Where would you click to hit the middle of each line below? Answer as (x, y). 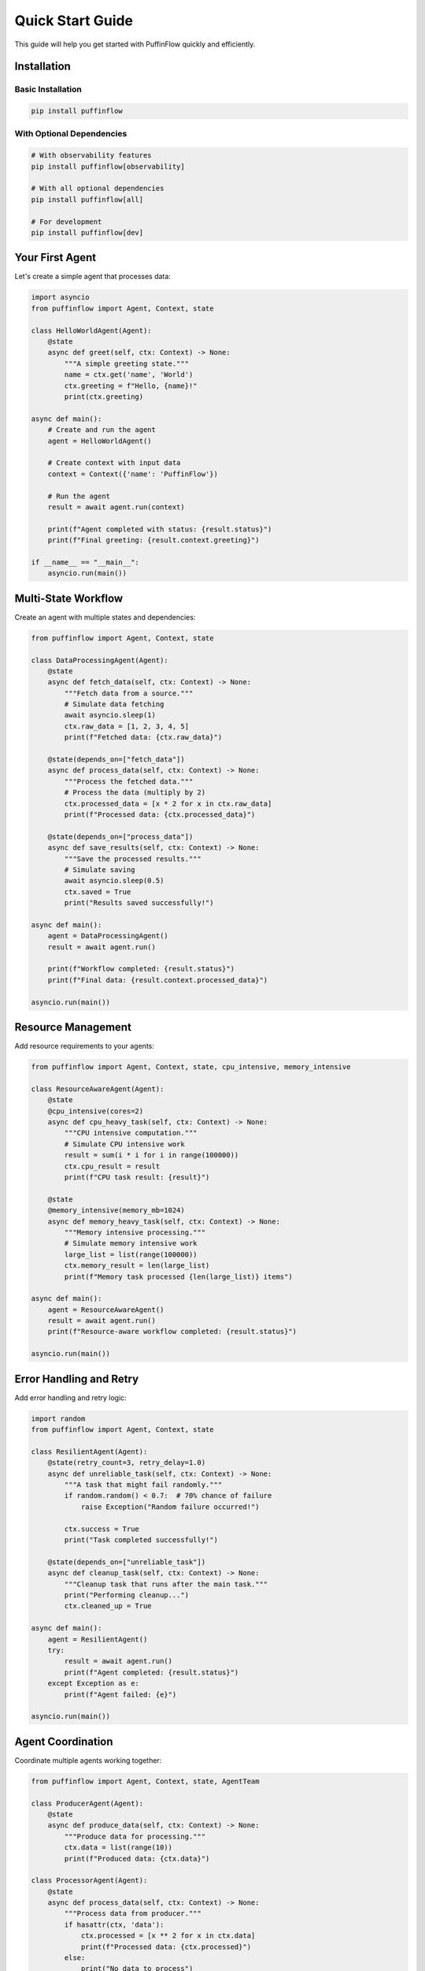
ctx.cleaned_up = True (108, 1606)
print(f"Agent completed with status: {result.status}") (160, 529)
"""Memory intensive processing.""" (135, 1232)
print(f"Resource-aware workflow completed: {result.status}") (172, 1332)
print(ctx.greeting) (104, 397)
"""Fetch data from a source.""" (129, 693)
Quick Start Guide (74, 20)
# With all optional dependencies (98, 188)
